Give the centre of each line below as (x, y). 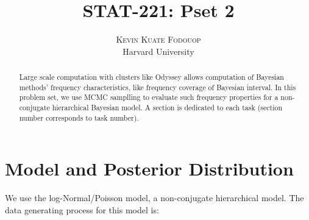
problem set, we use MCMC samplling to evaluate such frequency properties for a (149, 97)
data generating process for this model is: (82, 209)
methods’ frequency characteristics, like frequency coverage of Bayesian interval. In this (158, 87)
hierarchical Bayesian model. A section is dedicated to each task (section (167, 108)
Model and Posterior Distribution (149, 169)
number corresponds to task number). (79, 117)
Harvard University (158, 51)
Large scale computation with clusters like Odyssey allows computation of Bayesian (151, 77)
